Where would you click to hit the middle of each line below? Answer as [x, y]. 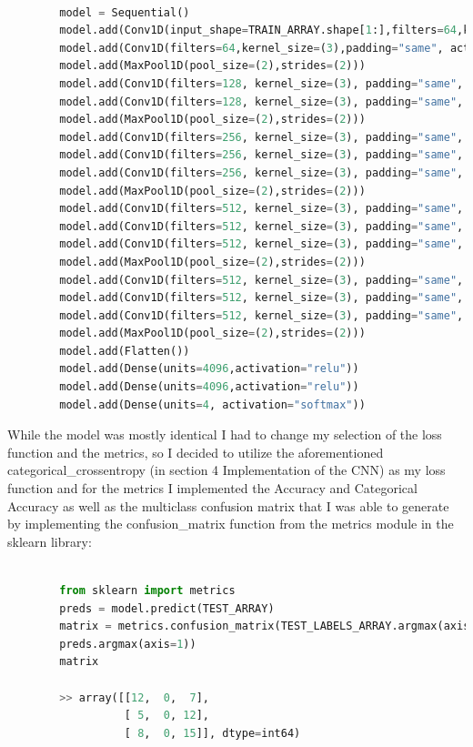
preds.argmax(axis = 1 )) [128, 644]
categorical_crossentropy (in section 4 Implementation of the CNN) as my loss [226, 470]
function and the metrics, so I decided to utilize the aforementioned [196, 452]
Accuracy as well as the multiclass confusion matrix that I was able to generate [228, 505]
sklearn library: [50, 541]
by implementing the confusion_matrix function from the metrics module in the [231, 524]
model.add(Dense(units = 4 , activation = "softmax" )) [212, 404]
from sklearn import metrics [147, 591]
